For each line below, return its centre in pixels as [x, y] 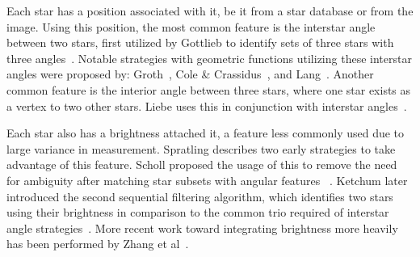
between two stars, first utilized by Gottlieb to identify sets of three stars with [200, 42]
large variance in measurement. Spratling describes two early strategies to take [201, 148]
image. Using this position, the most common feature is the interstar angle [191, 26]
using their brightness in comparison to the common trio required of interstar [198, 212]
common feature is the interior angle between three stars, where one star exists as [209, 89]
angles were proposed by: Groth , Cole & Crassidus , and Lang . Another [190, 74]
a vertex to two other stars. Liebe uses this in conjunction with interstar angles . [207, 105]
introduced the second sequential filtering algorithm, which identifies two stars [200, 196]
